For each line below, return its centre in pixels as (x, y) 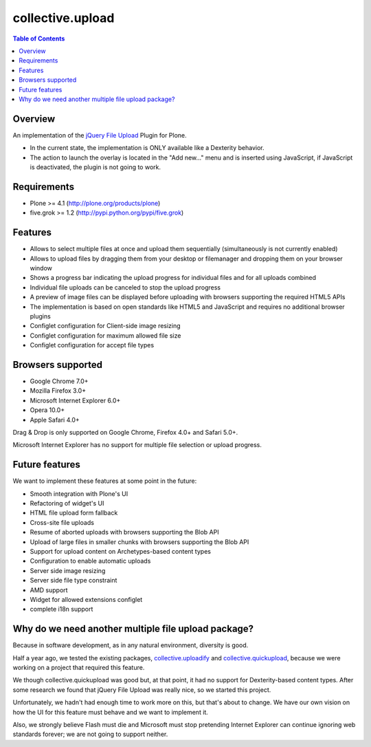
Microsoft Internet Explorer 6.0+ (75, 400)
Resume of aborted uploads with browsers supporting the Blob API (124, 532)
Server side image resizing (68, 570)
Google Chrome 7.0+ (59, 381)
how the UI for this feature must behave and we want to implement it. (111, 712)
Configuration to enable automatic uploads (90, 561)
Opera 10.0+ (47, 410)
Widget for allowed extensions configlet (86, 599)
